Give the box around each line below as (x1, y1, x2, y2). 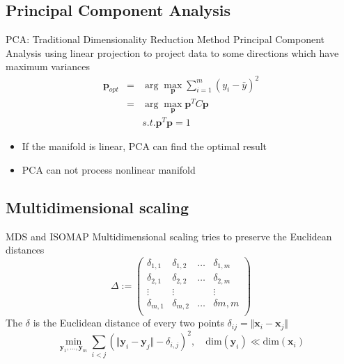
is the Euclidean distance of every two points (33, 315, 224, 330)
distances (6, 242, 45, 257)
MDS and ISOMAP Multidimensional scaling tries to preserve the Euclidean (6, 229, 332, 243)
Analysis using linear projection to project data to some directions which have (6, 45, 339, 60)
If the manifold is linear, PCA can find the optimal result (22, 139, 267, 154)
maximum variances (6, 59, 91, 74)
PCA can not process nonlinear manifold (22, 162, 196, 176)
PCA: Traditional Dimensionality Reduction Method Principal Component (6, 32, 325, 47)
